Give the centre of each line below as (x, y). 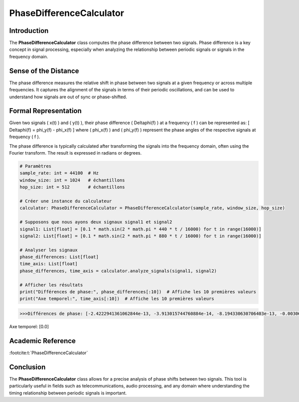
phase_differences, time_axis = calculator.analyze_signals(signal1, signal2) (118, 271)
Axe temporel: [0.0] (29, 326)
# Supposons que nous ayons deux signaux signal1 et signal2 (96, 222)
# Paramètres (36, 166)
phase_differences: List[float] (59, 257)
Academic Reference (42, 341)
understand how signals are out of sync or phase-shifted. (68, 97)
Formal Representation (45, 111)
